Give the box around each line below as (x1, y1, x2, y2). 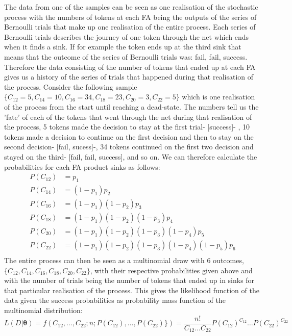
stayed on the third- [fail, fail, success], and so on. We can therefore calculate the (4, 151, 257, 162)
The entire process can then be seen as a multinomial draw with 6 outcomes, (4, 255, 244, 266)
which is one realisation (182, 91, 255, 102)
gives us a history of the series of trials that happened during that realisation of (4, 71, 254, 82)
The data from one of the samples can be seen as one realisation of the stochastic (4, 2, 258, 12)
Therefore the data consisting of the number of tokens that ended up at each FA (4, 61, 256, 72)
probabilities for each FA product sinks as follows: (4, 161, 160, 172)
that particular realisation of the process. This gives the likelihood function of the (4, 285, 259, 295)
